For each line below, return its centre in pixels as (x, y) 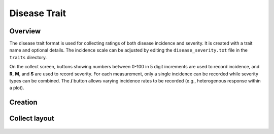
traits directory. (28, 57)
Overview (25, 31)
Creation (23, 102)
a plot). (17, 88)
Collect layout (32, 119)
